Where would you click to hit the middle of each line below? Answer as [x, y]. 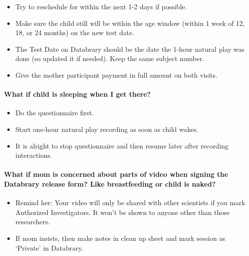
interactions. [34, 155]
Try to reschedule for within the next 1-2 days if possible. [101, 6]
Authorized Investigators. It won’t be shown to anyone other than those [123, 212]
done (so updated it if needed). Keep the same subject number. [110, 58]
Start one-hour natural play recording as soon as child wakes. [107, 129]
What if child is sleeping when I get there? [77, 94]
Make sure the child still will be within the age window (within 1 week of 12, [130, 23]
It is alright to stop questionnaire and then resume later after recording [122, 145]
